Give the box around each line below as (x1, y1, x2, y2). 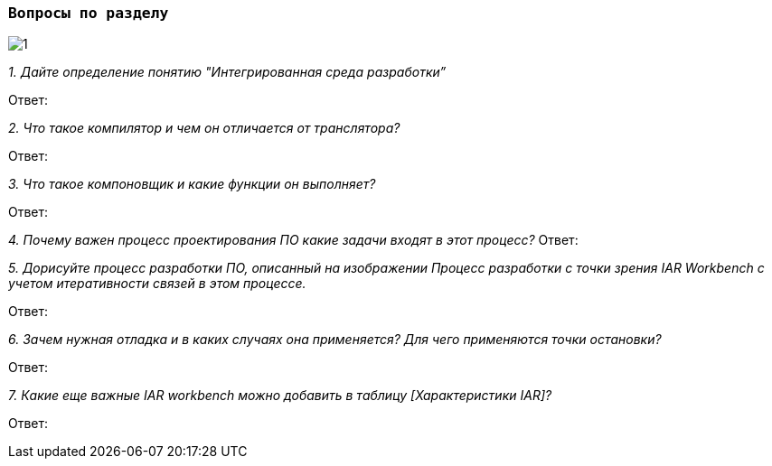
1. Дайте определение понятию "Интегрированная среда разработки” (8, 64, 447, 80)
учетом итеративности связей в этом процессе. (8, 275, 306, 292)
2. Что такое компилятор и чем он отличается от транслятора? (8, 120, 400, 136)
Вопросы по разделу (8, 5, 169, 22)
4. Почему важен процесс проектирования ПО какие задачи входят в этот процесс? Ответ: (8, 232, 579, 248)
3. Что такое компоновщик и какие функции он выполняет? (8, 176, 376, 192)
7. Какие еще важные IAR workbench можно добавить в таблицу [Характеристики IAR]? (8, 387, 552, 404)
